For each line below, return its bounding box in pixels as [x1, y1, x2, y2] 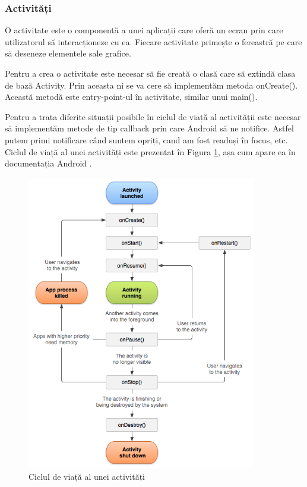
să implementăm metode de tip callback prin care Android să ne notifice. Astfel [5, 122, 294, 134]
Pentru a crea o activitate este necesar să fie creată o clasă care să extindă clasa [5, 67, 296, 79]
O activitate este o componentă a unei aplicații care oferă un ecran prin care [5, 24, 283, 36]
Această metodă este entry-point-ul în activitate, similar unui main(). [5, 90, 258, 103]
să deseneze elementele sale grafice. [5, 47, 131, 59]
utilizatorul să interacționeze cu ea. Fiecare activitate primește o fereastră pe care [5, 35, 302, 48]
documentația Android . [5, 157, 92, 169]
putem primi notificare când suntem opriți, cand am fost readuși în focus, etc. [5, 133, 288, 146]
